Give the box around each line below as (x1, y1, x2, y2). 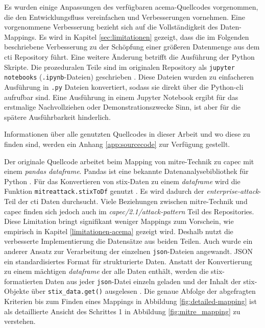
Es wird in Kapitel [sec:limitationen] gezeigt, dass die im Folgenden (39, 31, 249, 42)
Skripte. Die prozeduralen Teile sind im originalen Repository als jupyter (4, 61, 235, 72)
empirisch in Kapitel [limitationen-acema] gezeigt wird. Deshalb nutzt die (4, 225, 233, 236)
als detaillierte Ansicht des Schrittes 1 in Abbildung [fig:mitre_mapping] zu (4, 306, 240, 316)
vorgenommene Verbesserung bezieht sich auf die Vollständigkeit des (4, 21, 218, 32)
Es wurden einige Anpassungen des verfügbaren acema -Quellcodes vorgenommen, (4, 2, 258, 12)
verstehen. (4, 316, 36, 326)
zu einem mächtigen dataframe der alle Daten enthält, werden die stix (4, 266, 223, 276)
